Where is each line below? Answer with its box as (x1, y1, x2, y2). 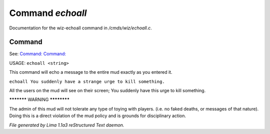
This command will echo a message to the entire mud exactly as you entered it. (9, 69, 172, 75)
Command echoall (9, 7, 87, 18)
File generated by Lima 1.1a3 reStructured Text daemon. (9, 122, 124, 128)
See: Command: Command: (9, 51, 66, 57)
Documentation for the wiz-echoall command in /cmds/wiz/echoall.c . (9, 25, 152, 31)
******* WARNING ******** (9, 97, 70, 103)
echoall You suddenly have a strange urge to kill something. (9, 79, 165, 84)
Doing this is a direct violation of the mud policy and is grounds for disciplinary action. (9, 113, 186, 119)
